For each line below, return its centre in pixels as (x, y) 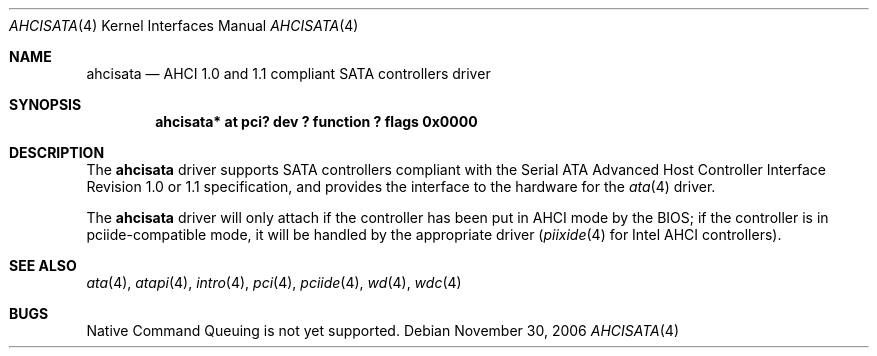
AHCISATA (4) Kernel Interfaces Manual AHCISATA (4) (184, 25)
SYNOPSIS (45, 104)
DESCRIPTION (57, 152)
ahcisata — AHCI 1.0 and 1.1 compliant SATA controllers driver (288, 73)
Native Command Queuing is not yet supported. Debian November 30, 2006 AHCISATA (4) (383, 330)
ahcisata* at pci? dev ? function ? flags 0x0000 (316, 121)
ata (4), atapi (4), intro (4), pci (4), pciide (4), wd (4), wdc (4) (274, 282)
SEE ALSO (43, 265)
